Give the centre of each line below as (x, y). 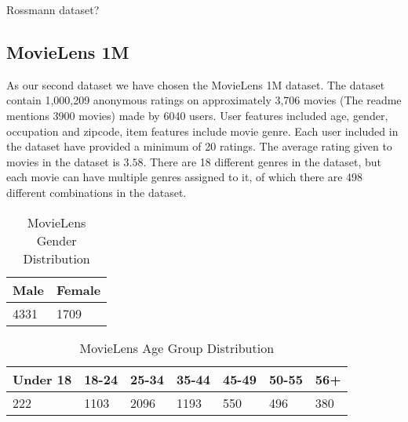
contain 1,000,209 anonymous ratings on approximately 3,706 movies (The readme (204, 100)
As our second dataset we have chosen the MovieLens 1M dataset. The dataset (196, 84)
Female (78, 289)
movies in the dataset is (63, 161)
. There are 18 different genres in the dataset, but (262, 161)
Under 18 (42, 379)
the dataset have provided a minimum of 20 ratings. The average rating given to (199, 146)
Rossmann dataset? (53, 9)
